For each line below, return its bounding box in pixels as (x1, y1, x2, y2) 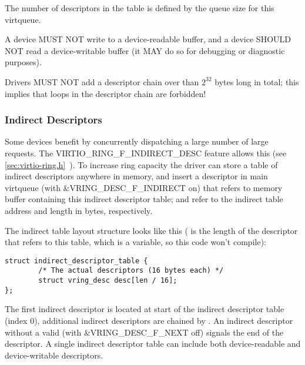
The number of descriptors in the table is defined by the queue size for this (5, 2, 274, 14)
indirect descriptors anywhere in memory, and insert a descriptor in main (5, 170, 268, 182)
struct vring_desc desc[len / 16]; (38, 276, 177, 285)
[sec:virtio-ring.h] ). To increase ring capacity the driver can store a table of (5, 158, 278, 170)
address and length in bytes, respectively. (5, 204, 153, 216)
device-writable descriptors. (5, 349, 103, 361)
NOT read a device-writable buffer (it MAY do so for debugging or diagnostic (5, 44, 285, 56)
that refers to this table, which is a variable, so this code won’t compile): (5, 236, 266, 248)
